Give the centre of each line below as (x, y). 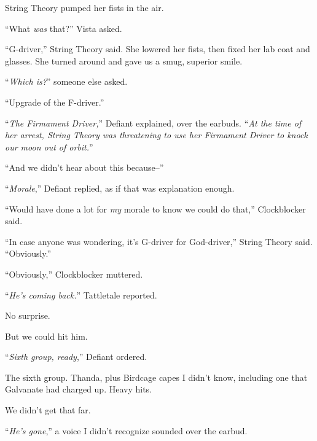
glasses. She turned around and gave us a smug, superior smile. (124, 60)
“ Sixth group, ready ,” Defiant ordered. (76, 357)
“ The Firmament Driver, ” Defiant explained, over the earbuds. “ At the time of (153, 123)
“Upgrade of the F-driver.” (55, 102)
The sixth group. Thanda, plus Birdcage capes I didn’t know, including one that (156, 377)
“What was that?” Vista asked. (64, 28)
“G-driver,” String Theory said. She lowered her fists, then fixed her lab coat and (158, 49)
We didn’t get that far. (48, 410)
